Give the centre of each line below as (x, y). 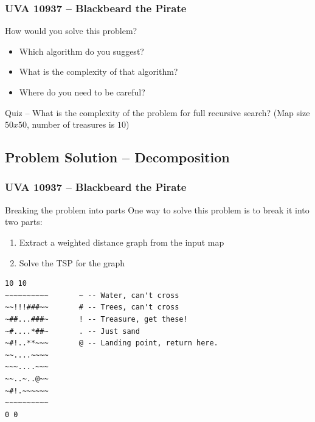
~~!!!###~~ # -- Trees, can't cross (92, 307)
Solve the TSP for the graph (72, 262)
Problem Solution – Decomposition (117, 157)
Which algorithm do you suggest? (81, 51)
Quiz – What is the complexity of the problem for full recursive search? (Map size (157, 112)
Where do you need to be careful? (82, 92)
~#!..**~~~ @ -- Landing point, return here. (112, 343)
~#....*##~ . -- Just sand (72, 331)
